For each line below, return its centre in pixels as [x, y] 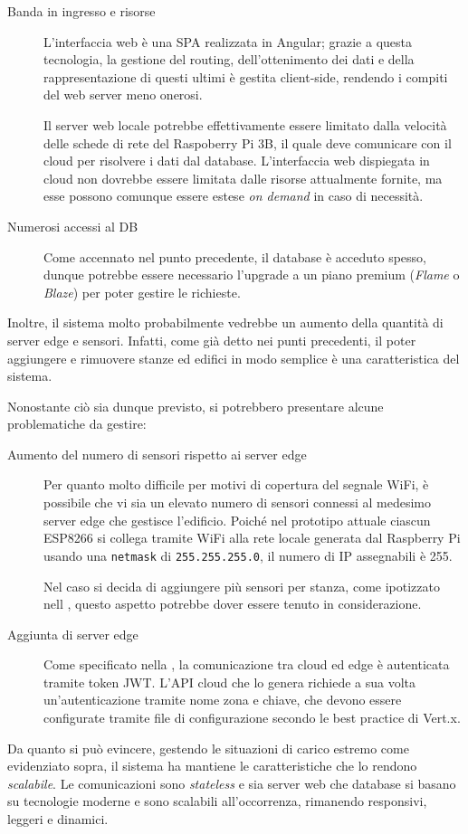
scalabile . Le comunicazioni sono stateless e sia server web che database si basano [232, 783]
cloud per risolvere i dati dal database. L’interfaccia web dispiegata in [237, 161]
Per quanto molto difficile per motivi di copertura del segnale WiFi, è [236, 484]
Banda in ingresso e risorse [81, 11]
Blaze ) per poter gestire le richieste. [142, 292]
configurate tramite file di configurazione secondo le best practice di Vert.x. [252, 718]
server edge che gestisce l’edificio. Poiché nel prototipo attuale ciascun [237, 520]
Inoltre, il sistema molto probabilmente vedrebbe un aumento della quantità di [225, 322]
